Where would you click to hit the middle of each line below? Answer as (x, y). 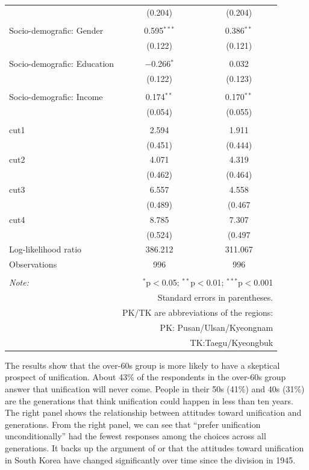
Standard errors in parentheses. (215, 297)
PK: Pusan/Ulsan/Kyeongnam (217, 327)
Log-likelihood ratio (45, 249)
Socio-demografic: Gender (56, 30)
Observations (33, 264)
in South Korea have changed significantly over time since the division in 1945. (150, 459)
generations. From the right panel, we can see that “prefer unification (133, 424)
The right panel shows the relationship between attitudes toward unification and (153, 412)
